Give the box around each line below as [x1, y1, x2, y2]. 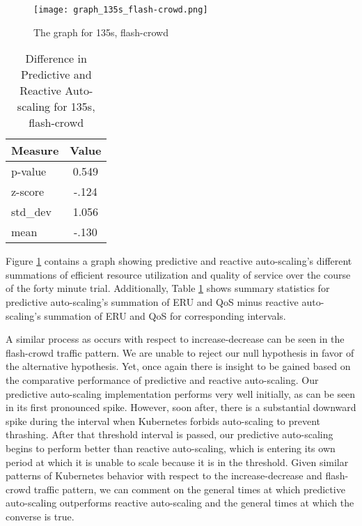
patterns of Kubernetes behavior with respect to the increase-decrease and [6, 468, 322, 483]
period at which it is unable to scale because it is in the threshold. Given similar [6, 454, 349, 469]
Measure [11, 142, 59, 159]
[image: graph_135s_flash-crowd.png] [33, 5, 208, 15]
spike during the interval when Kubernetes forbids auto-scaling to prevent [6, 413, 321, 428]
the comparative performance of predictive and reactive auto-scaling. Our [6, 373, 319, 387]
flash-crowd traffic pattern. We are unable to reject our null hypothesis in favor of [6, 345, 354, 359]
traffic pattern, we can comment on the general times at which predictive [33, 481, 345, 496]
